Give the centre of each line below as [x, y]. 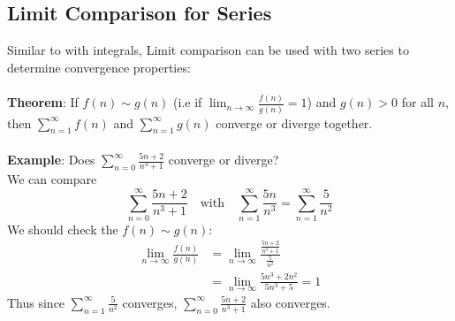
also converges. [290, 302]
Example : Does [51, 159]
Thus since [36, 302]
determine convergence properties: [99, 67]
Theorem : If [43, 102]
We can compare [52, 179]
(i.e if [188, 102]
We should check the [63, 229]
